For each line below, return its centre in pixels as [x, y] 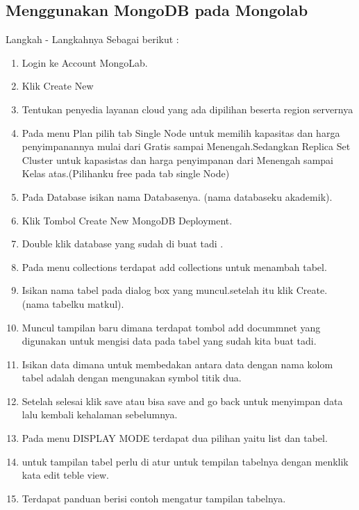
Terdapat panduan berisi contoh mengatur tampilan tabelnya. [154, 498]
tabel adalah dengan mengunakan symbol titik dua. [132, 378]
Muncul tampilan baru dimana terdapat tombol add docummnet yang [171, 327]
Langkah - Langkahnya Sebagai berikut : [92, 39]
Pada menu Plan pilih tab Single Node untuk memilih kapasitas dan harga [181, 132]
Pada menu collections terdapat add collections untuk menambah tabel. [174, 266]
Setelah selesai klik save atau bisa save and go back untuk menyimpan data [182, 401]
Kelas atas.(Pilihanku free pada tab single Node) [126, 173]
